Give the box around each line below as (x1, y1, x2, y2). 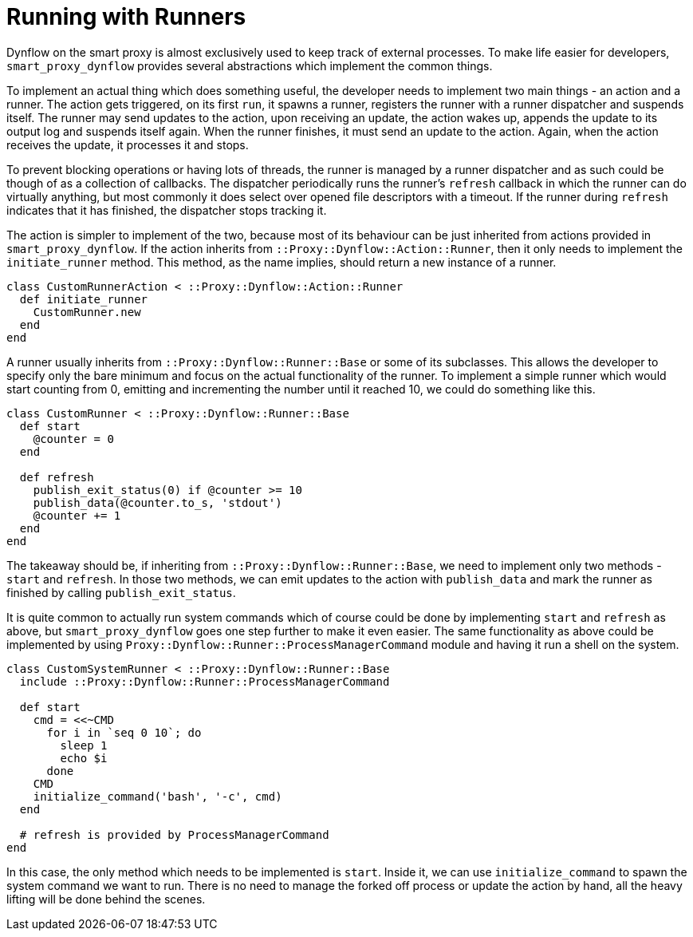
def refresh (19, 470, 94, 484)
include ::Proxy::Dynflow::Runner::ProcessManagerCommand (19, 674, 390, 688)
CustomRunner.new (33, 305, 141, 318)
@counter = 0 (33, 432, 114, 445)
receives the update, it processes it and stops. (6, 137, 249, 152)
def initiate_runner (19, 292, 148, 306)
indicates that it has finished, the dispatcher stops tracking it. (6, 203, 327, 217)
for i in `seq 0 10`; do (46, 725, 202, 739)
